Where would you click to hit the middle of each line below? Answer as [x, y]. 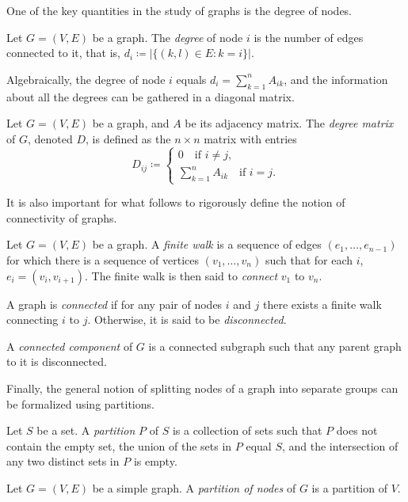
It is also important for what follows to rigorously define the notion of [176, 202]
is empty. [155, 461]
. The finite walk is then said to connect [181, 275]
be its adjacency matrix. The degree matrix [289, 123]
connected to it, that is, [63, 53]
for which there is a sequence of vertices [103, 260]
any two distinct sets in [63, 461]
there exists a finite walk [322, 304]
